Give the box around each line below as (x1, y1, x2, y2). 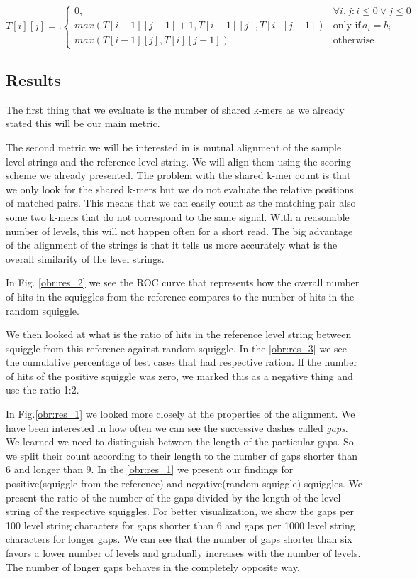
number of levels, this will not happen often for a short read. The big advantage (6, 223, 353, 238)
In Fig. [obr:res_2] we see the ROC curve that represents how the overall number (6, 275, 360, 290)
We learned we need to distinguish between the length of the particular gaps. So (6, 434, 354, 449)
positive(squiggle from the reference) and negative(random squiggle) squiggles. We (6, 476, 362, 491)
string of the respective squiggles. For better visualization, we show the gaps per (6, 504, 354, 519)
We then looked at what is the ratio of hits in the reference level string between (6, 327, 352, 342)
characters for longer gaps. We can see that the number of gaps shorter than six (6, 531, 352, 546)
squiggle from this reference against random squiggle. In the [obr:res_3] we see (6, 340, 347, 355)
